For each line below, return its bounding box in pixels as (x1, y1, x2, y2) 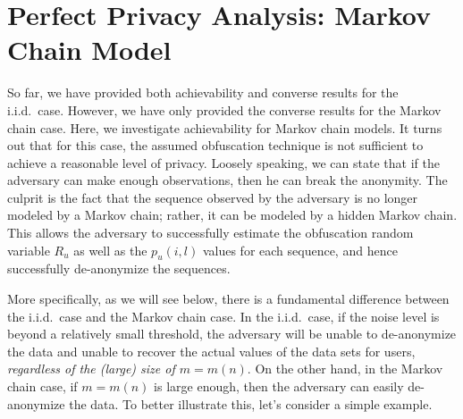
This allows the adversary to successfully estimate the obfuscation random (7, 223, 414, 242)
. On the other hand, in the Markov (247, 359, 443, 378)
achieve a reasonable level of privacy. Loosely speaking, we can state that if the (7, 153, 440, 172)
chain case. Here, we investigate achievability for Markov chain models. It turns (7, 118, 442, 137)
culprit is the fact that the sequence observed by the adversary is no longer (7, 188, 418, 206)
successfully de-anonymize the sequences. (7, 259, 231, 278)
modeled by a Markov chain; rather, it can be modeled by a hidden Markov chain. (7, 205, 458, 224)
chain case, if (7, 377, 78, 396)
